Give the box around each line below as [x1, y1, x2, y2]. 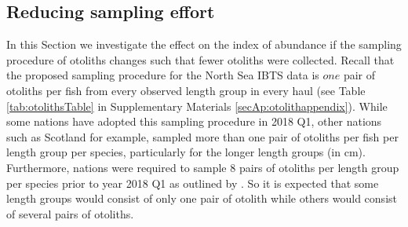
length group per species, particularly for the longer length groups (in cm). [6, 144, 366, 160]
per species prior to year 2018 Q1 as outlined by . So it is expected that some [6, 174, 379, 191]
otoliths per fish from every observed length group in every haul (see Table [6, 82, 366, 98]
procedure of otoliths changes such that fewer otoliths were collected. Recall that [6, 51, 395, 68]
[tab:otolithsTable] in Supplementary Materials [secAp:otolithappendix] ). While [6, 97, 388, 114]
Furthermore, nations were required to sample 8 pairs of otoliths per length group [6, 159, 399, 175]
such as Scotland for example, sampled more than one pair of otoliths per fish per [6, 128, 399, 145]
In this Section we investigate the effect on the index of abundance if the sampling [6, 36, 402, 53]
